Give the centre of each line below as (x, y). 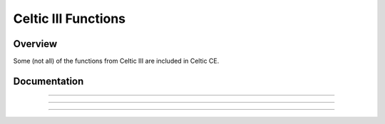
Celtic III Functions (70, 19)
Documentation (48, 81)
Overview (35, 44)
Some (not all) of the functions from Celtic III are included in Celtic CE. (116, 61)
